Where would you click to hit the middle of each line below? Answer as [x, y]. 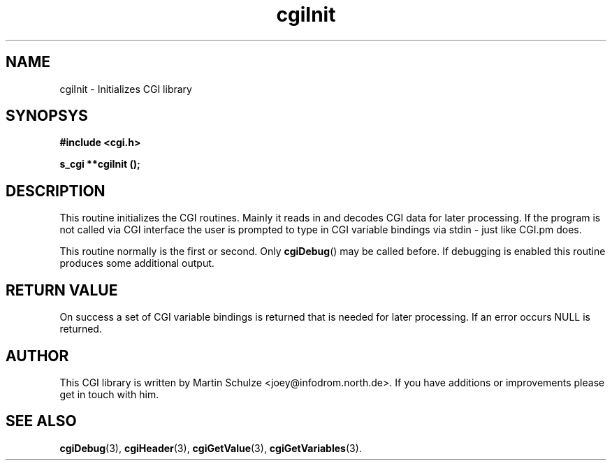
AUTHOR [37, 356]
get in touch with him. [109, 394]
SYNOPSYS [47, 116]
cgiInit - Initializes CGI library [126, 89]
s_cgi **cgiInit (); [100, 164]
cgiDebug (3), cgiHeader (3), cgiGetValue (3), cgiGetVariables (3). [211, 448]
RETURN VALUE [62, 290]
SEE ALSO [41, 421]
